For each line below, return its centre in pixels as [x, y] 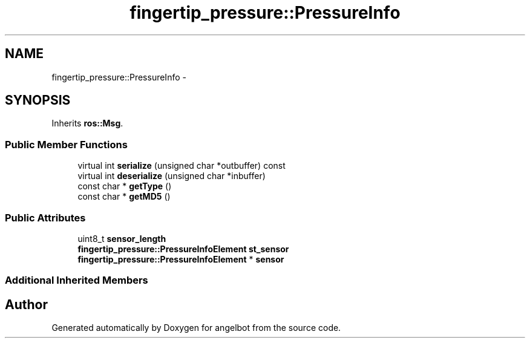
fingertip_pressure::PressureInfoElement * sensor [181, 259]
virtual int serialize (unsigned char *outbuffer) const [182, 166]
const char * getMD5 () [124, 197]
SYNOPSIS [38, 100]
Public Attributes [45, 217]
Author [26, 304]
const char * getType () [125, 186]
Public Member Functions [66, 144]
